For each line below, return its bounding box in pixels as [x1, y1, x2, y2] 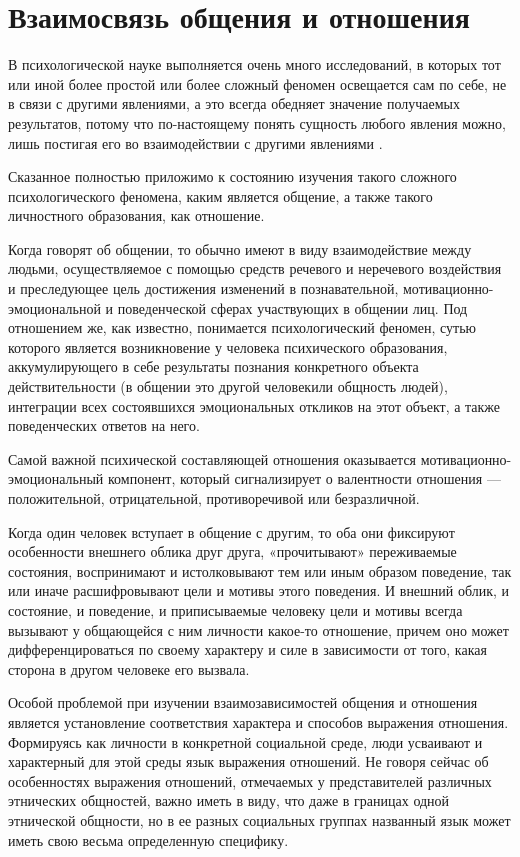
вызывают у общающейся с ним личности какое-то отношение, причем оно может [8, 619, 509, 640]
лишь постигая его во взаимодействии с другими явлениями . [8, 132, 383, 153]
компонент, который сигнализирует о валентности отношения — [107, 468, 501, 489]
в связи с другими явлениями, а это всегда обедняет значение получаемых [8, 93, 460, 114]
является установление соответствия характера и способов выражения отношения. [8, 711, 509, 732]
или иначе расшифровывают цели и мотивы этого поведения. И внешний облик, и [8, 580, 510, 601]
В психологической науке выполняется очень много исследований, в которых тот [8, 54, 501, 75]
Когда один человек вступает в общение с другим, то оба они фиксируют [8, 521, 455, 542]
